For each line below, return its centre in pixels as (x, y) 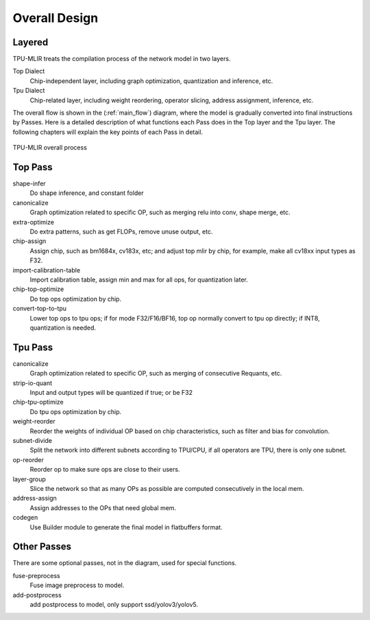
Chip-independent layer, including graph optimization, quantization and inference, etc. (151, 81)
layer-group (29, 479)
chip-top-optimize (38, 289)
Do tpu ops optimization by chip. (76, 411)
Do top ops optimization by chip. (76, 299)
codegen (25, 518)
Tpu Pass (33, 347)
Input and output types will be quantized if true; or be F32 (111, 393)
